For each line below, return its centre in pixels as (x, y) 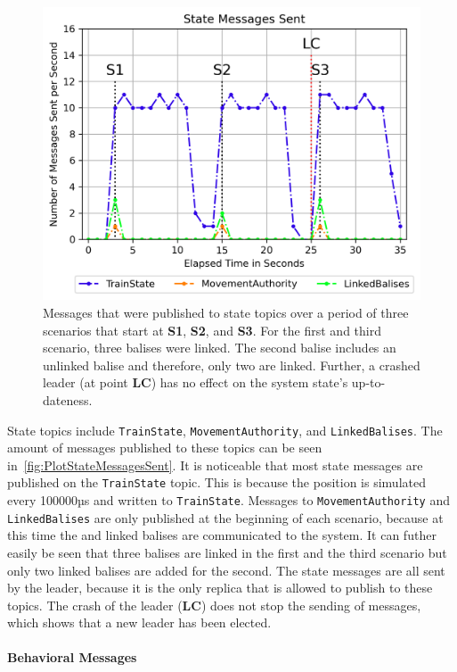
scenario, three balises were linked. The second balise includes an (220, 348)
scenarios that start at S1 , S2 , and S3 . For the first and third (212, 330)
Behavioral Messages (72, 657)
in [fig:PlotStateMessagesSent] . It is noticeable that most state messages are (215, 465)
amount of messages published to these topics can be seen (165, 448)
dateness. (68, 399)
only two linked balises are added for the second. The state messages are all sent (226, 570)
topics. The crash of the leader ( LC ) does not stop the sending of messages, (214, 605)
